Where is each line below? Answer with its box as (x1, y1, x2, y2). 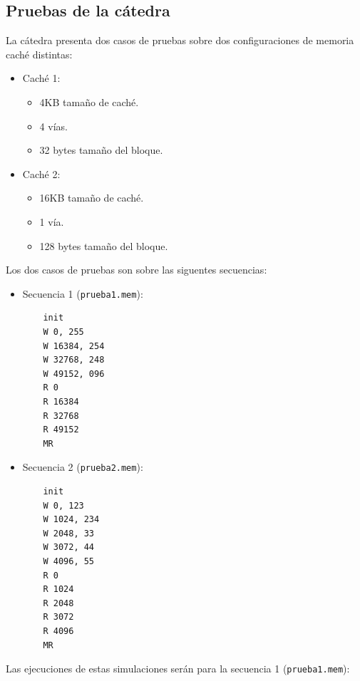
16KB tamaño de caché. (39, 190, 144, 205)
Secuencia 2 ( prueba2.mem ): (22, 459, 143, 474)
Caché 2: (22, 166, 61, 181)
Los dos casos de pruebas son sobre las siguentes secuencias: (6, 262, 267, 277)
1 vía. (39, 214, 64, 229)
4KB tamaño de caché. (39, 94, 139, 109)
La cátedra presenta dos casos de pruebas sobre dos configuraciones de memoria (6, 33, 354, 48)
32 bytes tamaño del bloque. (39, 142, 163, 157)
